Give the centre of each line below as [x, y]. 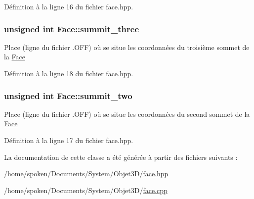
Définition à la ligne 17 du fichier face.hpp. [69, 140]
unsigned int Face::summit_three [72, 28]
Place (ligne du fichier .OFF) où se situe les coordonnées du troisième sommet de [127, 47]
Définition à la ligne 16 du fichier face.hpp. [69, 6]
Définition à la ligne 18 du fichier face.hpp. [69, 73]
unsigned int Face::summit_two [68, 95]
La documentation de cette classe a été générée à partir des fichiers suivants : [121, 157]
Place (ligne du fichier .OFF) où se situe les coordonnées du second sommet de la [127, 114]
